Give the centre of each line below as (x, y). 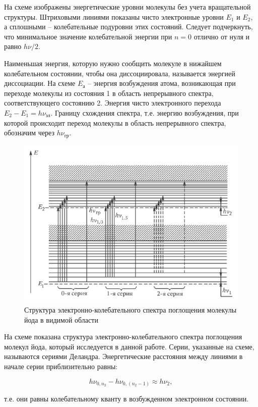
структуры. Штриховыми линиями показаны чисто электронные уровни (114, 16)
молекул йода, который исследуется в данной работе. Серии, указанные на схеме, (129, 346)
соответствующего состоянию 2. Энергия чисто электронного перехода (113, 103)
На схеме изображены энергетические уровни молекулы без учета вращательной (127, 7)
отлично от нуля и (222, 36)
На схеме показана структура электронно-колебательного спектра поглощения (123, 337)
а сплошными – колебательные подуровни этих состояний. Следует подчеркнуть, (128, 27)
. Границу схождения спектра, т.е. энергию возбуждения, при (145, 112)
